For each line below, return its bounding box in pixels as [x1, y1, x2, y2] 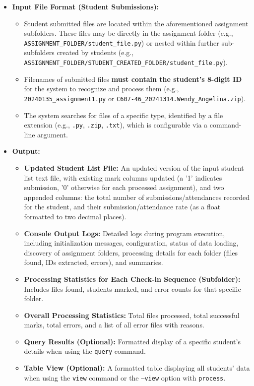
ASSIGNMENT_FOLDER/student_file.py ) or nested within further [24, 37, 219, 48]
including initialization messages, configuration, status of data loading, [24, 238, 239, 248]
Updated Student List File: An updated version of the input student [24, 162, 244, 173]
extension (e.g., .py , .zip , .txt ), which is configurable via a [24, 120, 208, 130]
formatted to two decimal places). [24, 211, 127, 221]
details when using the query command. [24, 346, 146, 356]
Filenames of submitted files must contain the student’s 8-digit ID [24, 73, 242, 84]
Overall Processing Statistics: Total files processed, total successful [24, 310, 240, 320]
